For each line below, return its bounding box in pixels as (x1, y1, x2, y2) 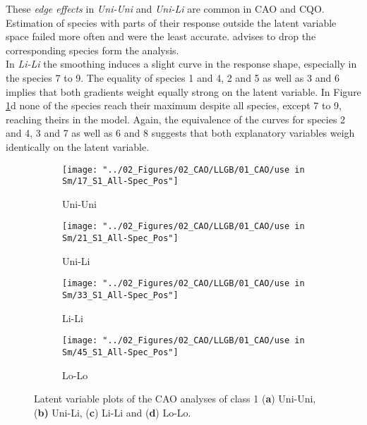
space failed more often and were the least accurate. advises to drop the (6, 29, 316, 44)
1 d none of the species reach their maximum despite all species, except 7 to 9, (6, 98, 342, 113)
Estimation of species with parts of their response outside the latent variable (6, 15, 337, 30)
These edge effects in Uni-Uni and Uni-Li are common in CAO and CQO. (6, 1, 325, 16)
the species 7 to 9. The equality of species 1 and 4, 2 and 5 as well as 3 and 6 (6, 70, 339, 85)
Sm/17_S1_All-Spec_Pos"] (62, 176, 179, 187)
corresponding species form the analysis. (6, 42, 179, 57)
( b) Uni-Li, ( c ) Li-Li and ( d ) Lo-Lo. (34, 405, 191, 419)
